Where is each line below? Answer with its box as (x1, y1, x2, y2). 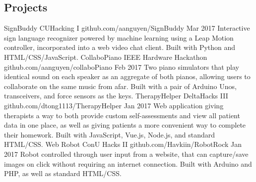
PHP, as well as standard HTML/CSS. (4, 168, 122, 179)
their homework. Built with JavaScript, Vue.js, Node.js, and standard (4, 129, 215, 139)
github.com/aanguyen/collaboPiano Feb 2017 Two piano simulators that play (4, 61, 239, 72)
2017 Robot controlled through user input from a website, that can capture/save (4, 148, 249, 159)
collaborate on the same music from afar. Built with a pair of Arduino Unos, (4, 81, 237, 91)
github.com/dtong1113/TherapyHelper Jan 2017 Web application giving (4, 100, 224, 110)
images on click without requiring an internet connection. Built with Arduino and (4, 158, 252, 169)
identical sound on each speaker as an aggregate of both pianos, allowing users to (4, 71, 251, 82)
